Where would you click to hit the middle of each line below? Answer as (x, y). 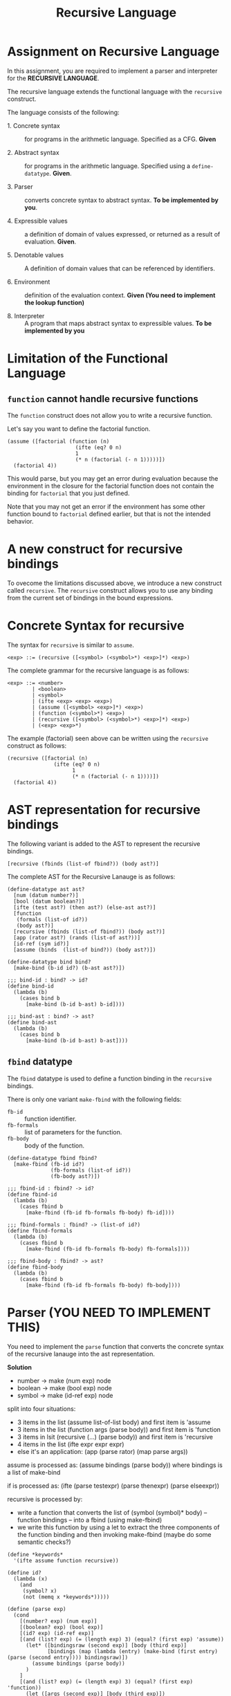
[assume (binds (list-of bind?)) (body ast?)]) (85, 950)
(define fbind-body (35, 1267)
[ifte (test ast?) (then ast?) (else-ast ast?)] (85, 907)
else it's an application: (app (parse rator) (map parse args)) (102, 1451)
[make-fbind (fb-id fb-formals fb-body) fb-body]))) (103, 1285)
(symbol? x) (40, 1591)
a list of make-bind (34, 1472)
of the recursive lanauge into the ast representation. (81, 1354)
